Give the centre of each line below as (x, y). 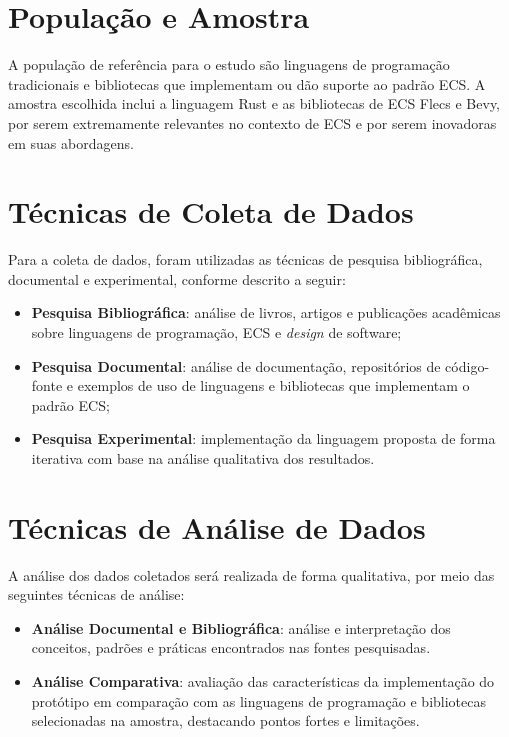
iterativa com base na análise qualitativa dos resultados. (203, 457)
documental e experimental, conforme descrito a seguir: (177, 278)
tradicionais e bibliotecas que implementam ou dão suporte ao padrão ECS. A (247, 83)
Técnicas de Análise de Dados (217, 526)
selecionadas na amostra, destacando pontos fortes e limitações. (225, 720)
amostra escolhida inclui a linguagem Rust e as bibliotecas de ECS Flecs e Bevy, (254, 103)
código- (467, 365)
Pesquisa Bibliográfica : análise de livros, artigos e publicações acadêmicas (266, 312)
